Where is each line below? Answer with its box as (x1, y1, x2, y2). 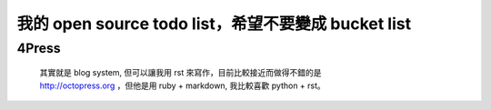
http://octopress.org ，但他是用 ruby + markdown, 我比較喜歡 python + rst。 (39, 80, 326, 91)
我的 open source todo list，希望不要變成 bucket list (16, 14, 412, 34)
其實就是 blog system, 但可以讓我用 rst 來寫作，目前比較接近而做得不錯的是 (39, 67, 322, 78)
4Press (16, 40, 61, 56)
